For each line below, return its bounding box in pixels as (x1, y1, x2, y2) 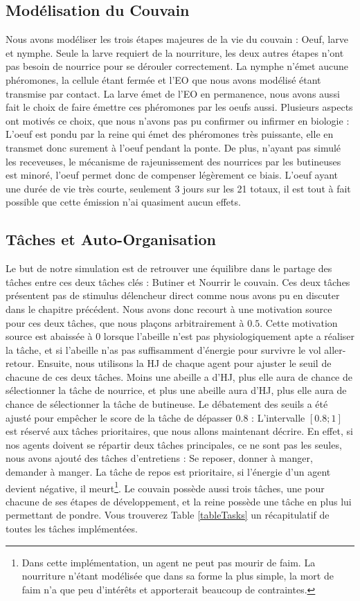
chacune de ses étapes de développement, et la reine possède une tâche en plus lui (6, 494, 352, 508)
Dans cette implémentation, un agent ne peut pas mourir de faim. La (21, 555, 316, 569)
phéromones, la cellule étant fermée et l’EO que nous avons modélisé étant (6, 72, 321, 87)
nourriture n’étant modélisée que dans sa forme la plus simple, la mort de (21, 568, 334, 583)
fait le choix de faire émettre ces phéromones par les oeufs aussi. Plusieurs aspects (6, 100, 353, 114)
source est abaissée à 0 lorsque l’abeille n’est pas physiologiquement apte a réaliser (6, 329, 355, 343)
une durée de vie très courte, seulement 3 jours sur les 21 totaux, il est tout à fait (6, 181, 351, 195)
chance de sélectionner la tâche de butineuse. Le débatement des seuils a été (6, 397, 328, 411)
